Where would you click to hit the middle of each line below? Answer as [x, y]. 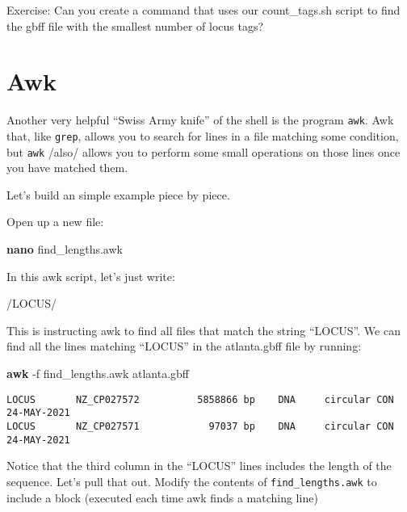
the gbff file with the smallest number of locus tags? [135, 25]
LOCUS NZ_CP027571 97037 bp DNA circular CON [200, 426]
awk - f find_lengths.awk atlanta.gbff [98, 374]
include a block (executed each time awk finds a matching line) [162, 497]
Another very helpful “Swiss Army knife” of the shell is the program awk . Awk [200, 120]
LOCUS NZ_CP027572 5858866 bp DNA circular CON [200, 399]
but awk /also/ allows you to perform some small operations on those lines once [203, 151]
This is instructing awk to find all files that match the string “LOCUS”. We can [203, 330]
